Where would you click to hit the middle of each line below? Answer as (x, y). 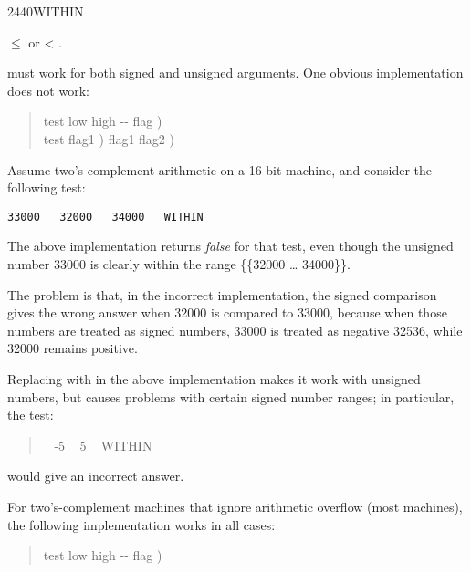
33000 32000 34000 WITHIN (105, 217)
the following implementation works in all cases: (141, 524)
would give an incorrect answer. (96, 476)
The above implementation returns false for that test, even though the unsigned (230, 246)
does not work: (48, 90)
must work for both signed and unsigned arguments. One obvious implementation (235, 73)
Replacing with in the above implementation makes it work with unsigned (214, 378)
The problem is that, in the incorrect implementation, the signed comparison (222, 294)
